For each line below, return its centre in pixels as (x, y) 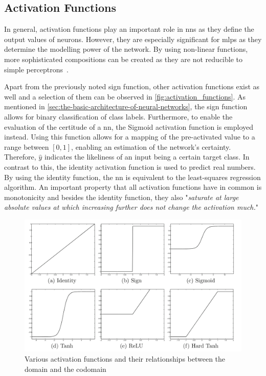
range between (27, 146)
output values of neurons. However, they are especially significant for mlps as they (133, 39)
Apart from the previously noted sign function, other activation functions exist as (132, 86)
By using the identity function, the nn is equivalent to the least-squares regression (132, 177)
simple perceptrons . (36, 69)
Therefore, (20, 157)
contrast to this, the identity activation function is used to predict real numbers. (130, 166)
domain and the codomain (65, 369)
